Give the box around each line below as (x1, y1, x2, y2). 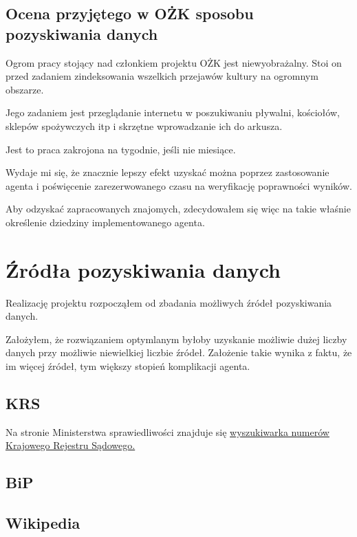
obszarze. (6, 82, 44, 96)
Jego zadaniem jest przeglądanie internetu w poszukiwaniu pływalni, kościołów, (6, 105, 340, 120)
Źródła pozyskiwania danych (6, 255, 281, 283)
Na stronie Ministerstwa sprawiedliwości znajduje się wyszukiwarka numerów (6, 424, 329, 439)
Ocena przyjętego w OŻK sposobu (6, 3, 254, 24)
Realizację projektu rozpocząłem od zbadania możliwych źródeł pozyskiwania (6, 295, 332, 309)
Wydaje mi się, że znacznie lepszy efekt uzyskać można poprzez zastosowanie (6, 165, 329, 179)
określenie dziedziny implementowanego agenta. (6, 215, 205, 229)
